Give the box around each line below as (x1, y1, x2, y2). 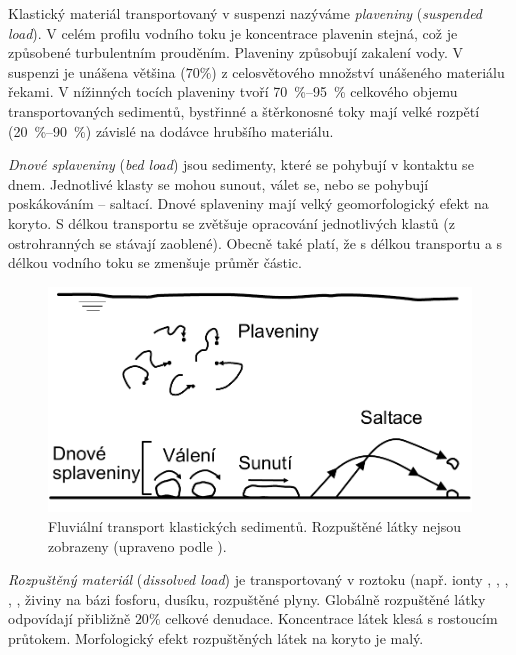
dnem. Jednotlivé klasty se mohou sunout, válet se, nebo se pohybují (8, 173, 429, 194)
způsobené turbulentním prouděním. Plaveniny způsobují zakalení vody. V (8, 42, 464, 63)
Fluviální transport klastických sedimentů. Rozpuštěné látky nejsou (48, 515, 462, 536)
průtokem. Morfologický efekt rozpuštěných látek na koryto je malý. (8, 627, 424, 648)
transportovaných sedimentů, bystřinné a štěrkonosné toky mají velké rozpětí (8, 100, 480, 121)
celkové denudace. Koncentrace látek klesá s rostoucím (165, 608, 498, 629)
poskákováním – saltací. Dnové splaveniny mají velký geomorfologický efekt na (8, 193, 489, 214)
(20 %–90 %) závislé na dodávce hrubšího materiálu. (8, 120, 334, 141)
